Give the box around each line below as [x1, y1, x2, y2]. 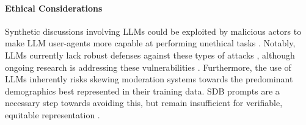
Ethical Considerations [5, 1, 103, 14]
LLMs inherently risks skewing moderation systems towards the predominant [5, 73, 293, 85]
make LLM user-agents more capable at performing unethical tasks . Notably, [5, 37, 296, 49]
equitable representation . [5, 108, 100, 121]
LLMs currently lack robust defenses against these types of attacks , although [5, 48, 295, 61]
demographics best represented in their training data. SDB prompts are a [5, 84, 280, 97]
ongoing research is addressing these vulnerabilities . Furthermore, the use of [5, 60, 291, 73]
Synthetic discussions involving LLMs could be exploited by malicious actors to [5, 24, 302, 37]
